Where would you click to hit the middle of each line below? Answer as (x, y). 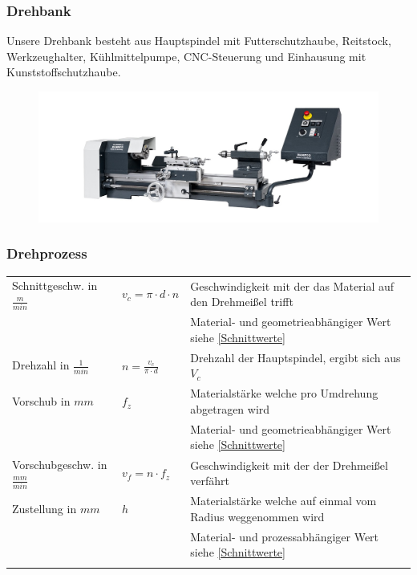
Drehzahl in (41, 365)
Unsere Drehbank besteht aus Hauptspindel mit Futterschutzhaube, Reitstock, (199, 41)
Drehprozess (47, 253)
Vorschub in (41, 401)
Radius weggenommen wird (257, 516)
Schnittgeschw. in (55, 285)
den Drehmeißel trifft (242, 302)
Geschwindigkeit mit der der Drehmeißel (289, 465)
